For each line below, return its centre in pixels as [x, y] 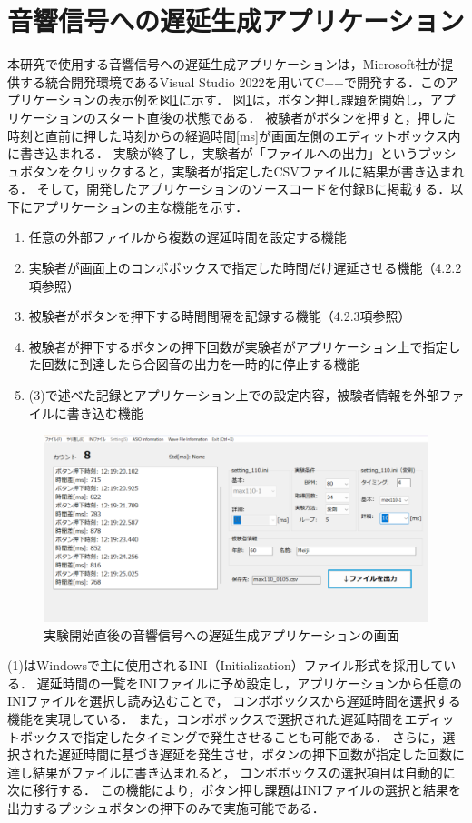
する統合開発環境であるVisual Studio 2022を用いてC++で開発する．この [232, 81]
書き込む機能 [105, 412]
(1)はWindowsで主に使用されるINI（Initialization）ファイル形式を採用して [226, 665]
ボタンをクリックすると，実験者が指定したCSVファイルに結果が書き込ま [236, 171]
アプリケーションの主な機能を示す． [140, 206]
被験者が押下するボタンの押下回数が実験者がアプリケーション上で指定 [238, 346]
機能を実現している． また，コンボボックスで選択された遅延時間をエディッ [231, 718]
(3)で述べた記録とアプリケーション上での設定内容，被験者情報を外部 [234, 395]
